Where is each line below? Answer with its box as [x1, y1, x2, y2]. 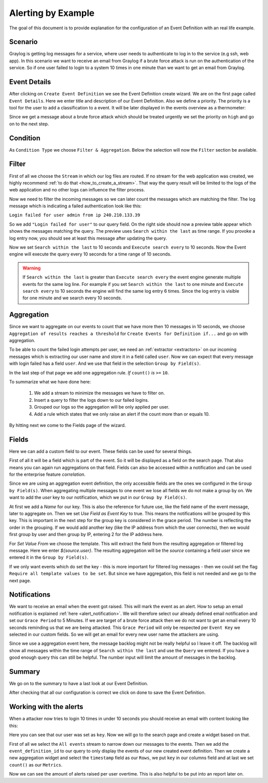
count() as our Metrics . [9, 762, 63, 768]
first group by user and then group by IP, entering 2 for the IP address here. [9, 531, 164, 537]
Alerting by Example [9, 7, 95, 18]
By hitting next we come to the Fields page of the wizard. [9, 422, 126, 428]
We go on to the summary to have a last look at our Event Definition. [9, 681, 148, 687]
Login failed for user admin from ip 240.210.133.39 [9, 212, 140, 218]
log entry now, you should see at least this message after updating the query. [9, 235, 167, 241]
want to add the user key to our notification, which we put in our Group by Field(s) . [9, 495, 187, 501]
